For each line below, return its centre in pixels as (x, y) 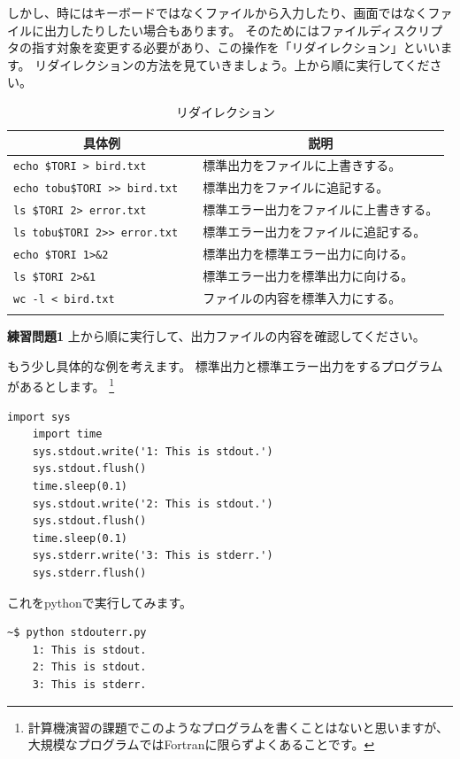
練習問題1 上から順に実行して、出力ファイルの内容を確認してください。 (216, 336)
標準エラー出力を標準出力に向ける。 (308, 275)
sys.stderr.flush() (89, 573)
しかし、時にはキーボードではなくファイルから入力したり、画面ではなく (218, 12)
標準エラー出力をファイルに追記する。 (314, 232)
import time (67, 434)
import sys (39, 417)
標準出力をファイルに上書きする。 (302, 165)
